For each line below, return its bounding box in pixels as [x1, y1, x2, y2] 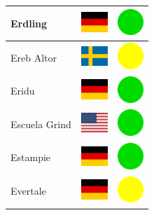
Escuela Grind [10, 116, 71, 131]
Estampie [10, 150, 51, 165]
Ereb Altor [10, 50, 57, 64]
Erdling [10, 15, 48, 30]
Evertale [10, 183, 46, 198]
